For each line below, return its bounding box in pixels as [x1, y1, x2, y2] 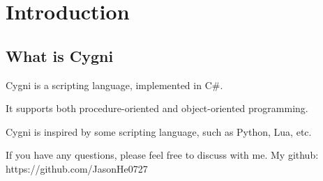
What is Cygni [6, 45, 114, 66]
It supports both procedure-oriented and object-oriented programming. [6, 101, 308, 116]
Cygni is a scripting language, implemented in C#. [6, 77, 223, 92]
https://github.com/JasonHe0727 [6, 161, 148, 175]
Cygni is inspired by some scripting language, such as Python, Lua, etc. [6, 124, 312, 139]
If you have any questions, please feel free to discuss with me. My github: [6, 148, 319, 162]
